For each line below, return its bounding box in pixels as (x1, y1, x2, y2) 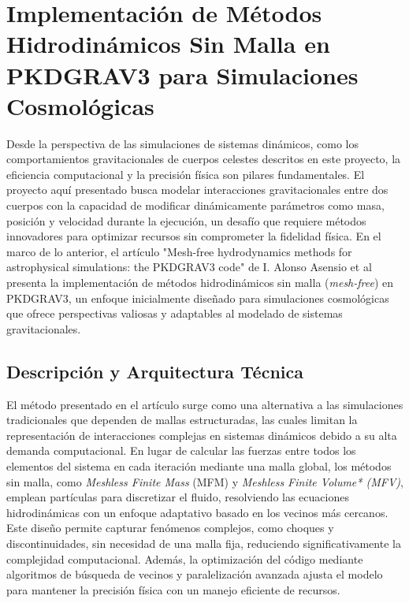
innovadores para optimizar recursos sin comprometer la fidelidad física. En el (6, 228, 381, 244)
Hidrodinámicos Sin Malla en (6, 28, 330, 60)
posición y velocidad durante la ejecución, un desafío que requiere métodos (6, 212, 366, 229)
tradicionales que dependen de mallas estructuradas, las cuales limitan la (6, 411, 358, 428)
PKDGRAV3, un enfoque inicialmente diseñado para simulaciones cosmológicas (6, 289, 389, 306)
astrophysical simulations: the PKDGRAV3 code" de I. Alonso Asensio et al (6, 259, 372, 275)
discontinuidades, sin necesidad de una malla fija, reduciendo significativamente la (6, 534, 401, 551)
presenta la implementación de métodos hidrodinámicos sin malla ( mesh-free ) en (6, 274, 394, 291)
